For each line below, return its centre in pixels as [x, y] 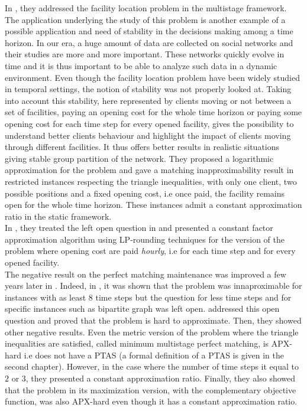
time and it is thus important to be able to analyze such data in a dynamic [141, 65]
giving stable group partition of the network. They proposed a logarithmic [139, 158]
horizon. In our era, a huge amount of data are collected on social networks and [149, 42]
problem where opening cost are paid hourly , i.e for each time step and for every [150, 251]
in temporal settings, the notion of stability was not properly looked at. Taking [148, 89]
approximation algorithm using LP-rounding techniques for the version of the [145, 239]
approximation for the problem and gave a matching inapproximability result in [149, 170]
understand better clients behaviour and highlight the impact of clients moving [148, 135]
